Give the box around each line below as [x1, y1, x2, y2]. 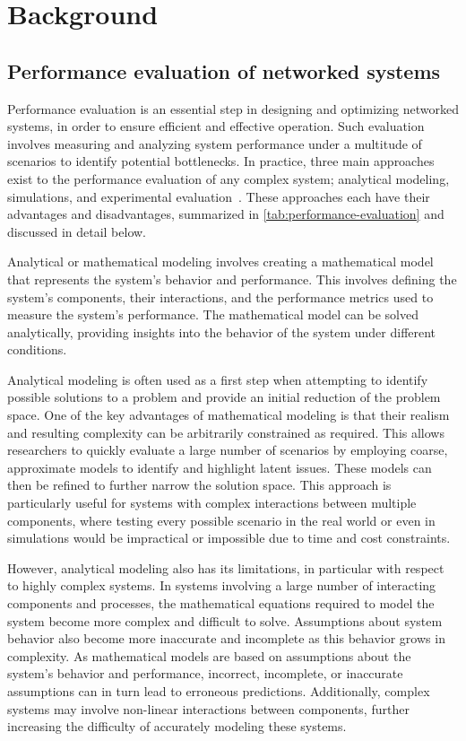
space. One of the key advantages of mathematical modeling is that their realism [7, 405, 450, 424]
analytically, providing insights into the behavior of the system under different [7, 322, 436, 341]
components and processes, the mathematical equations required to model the [7, 594, 435, 613]
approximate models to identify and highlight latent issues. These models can [7, 458, 432, 476]
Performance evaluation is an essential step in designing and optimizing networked [7, 99, 459, 118]
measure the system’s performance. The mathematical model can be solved [7, 305, 419, 324]
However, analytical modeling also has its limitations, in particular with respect [7, 558, 444, 577]
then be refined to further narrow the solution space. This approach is [7, 475, 392, 494]
